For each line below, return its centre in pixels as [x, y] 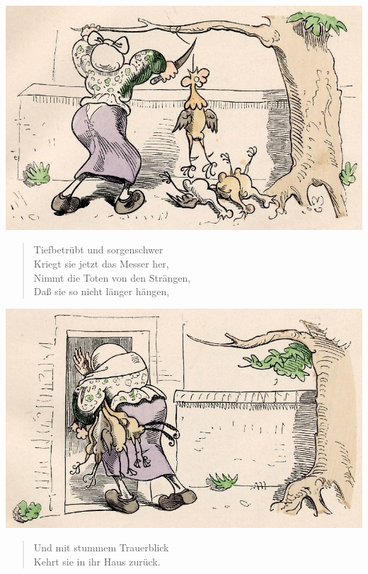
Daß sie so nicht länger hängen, [102, 291]
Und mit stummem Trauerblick [101, 547]
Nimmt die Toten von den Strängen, [112, 277]
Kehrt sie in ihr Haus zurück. [97, 561]
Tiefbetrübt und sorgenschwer [98, 249]
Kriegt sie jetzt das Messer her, [101, 263]
